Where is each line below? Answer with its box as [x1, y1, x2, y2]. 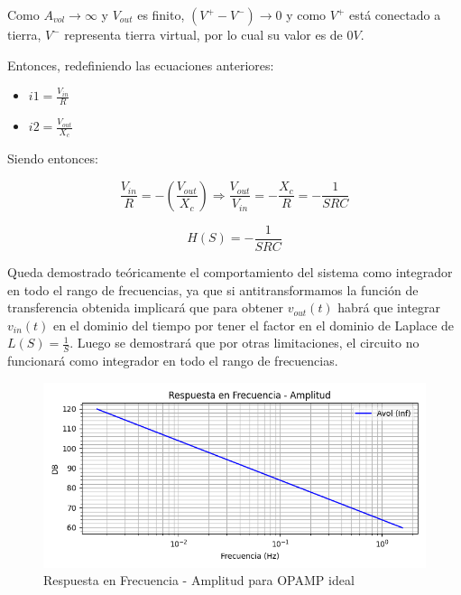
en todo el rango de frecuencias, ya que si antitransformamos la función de [7, 280, 419, 299]
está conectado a [349, 5, 441, 23]
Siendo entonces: [7, 149, 98, 168]
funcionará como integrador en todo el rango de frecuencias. [7, 351, 338, 370]
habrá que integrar [337, 298, 441, 317]
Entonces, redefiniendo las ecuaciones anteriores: [7, 55, 274, 74]
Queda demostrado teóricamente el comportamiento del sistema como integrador [7, 262, 453, 281]
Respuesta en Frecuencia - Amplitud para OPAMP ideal [43, 571, 355, 590]
